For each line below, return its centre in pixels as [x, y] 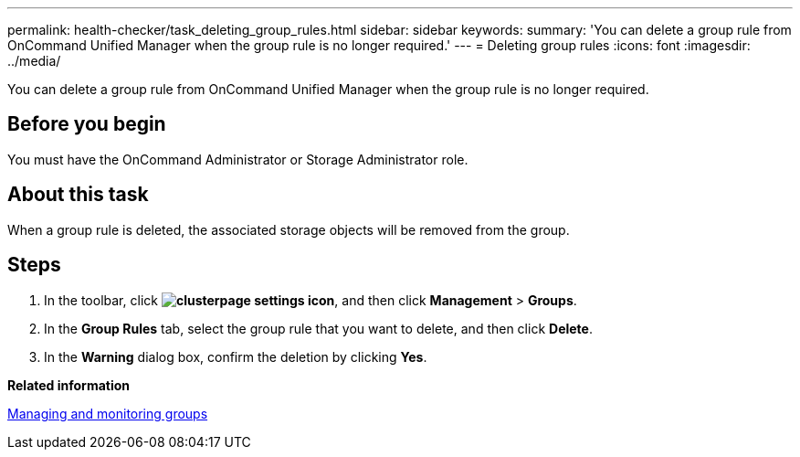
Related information [69, 385]
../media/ [34, 61]
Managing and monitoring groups [108, 413]
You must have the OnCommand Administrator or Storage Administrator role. [238, 159]
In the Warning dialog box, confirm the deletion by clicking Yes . [236, 356]
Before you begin [87, 124]
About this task [78, 195]
